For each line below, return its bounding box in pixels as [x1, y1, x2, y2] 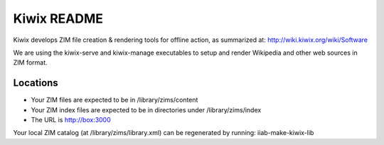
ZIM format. [13, 58, 48, 67]
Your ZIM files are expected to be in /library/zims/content [31, 96, 198, 104]
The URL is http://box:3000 [31, 116, 112, 124]
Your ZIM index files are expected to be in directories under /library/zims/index [31, 105, 262, 114]
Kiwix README [13, 11, 103, 26]
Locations [13, 77, 58, 89]
